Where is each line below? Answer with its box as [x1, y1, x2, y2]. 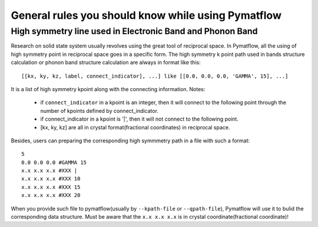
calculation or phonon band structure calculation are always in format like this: [11, 59, 201, 66]
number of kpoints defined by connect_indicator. [40, 107, 159, 114]
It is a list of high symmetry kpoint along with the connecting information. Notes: [11, 85, 206, 92]
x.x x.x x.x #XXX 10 [21, 175, 81, 182]
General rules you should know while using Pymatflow [11, 9, 282, 22]
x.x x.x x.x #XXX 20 [21, 192, 81, 199]
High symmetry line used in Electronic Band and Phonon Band [11, 26, 258, 36]
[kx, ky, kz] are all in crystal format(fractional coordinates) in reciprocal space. [40, 123, 230, 131]
